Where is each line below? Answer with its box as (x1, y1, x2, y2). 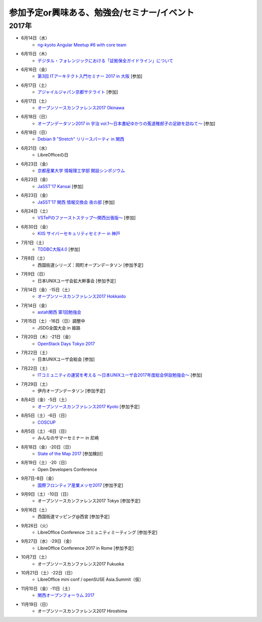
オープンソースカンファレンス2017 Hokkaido (37, 294, 126, 299)
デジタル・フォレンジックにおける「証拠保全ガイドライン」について (37, 57, 174, 63)
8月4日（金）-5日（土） (21, 397, 70, 403)
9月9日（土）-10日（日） (21, 491, 71, 497)
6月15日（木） (21, 51, 49, 57)
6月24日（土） (21, 208, 51, 214)
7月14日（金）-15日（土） (21, 287, 73, 293)
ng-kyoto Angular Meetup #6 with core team (37, 42, 127, 48)
